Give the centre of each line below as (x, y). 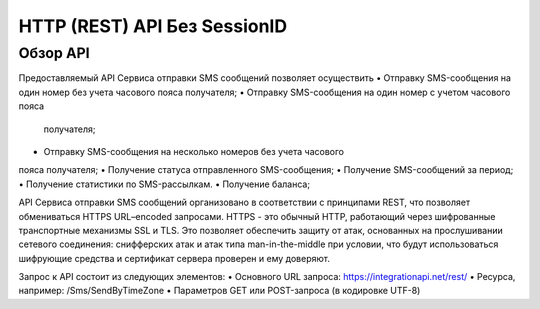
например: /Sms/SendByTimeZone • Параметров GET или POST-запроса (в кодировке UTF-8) (219, 291)
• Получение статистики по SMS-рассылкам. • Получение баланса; (164, 184)
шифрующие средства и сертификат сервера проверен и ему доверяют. (174, 258)
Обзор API (54, 53)
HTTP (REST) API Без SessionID (153, 26)
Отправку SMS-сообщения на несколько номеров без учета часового (194, 151)
